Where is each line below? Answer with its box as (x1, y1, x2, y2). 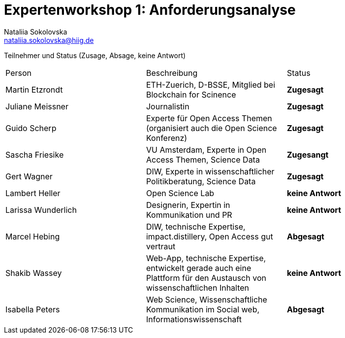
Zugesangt (286, 149, 329, 160)
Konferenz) (146, 133, 188, 143)
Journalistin (146, 101, 189, 111)
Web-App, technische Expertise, (146, 253, 266, 263)
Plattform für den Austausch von (146, 272, 266, 283)
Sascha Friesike (5, 149, 64, 160)
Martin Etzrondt (5, 84, 63, 95)
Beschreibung (146, 68, 198, 78)
